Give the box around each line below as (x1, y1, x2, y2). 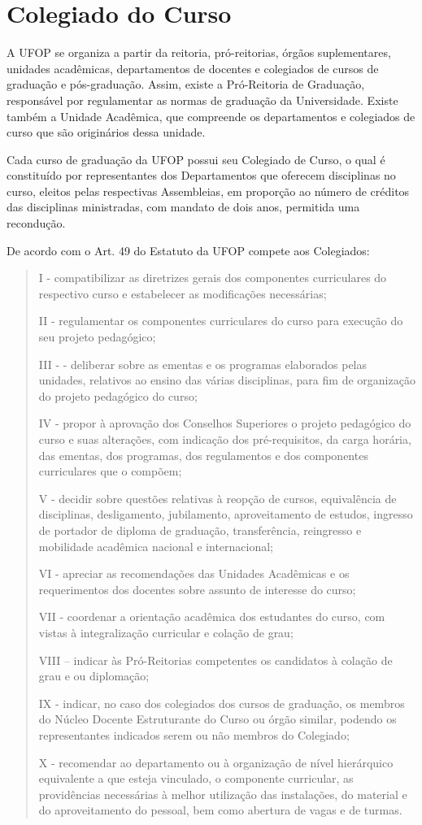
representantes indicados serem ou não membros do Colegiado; (38, 726, 350, 743)
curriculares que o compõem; (38, 462, 182, 480)
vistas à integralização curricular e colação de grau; (38, 623, 294, 640)
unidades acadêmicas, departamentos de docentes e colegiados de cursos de (7, 59, 379, 76)
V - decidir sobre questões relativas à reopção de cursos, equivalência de (38, 489, 397, 506)
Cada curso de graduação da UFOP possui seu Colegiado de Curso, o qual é (7, 150, 385, 167)
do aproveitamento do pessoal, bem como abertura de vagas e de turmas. (38, 801, 402, 818)
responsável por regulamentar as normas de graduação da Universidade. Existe (7, 91, 398, 108)
